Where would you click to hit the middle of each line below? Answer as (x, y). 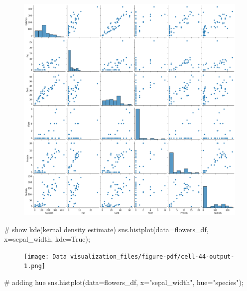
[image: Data (45, 256)
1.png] (35, 266)
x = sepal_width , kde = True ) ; (47, 239)
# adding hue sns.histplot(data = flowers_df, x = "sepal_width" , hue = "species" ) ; (124, 282)
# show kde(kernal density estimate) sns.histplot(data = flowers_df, (106, 229)
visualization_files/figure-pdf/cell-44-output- (152, 256)
